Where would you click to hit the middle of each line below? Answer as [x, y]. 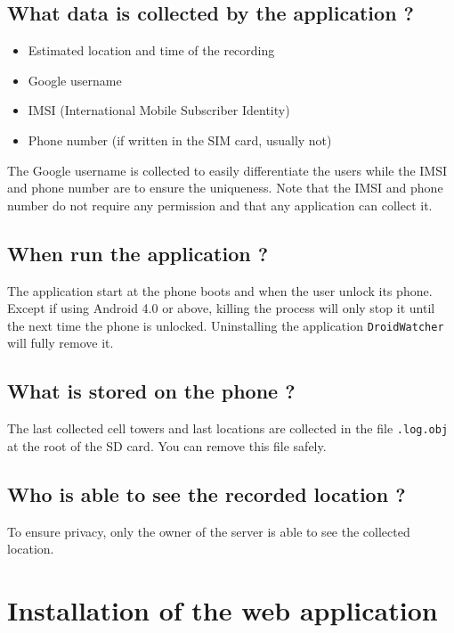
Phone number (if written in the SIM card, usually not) [180, 140]
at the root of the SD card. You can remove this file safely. [167, 445]
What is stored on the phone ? [151, 391]
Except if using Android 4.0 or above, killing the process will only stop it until [221, 308]
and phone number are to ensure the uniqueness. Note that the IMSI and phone [225, 188]
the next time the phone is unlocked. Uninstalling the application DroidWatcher [226, 325]
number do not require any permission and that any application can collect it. [220, 205]
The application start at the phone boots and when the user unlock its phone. [220, 290]
